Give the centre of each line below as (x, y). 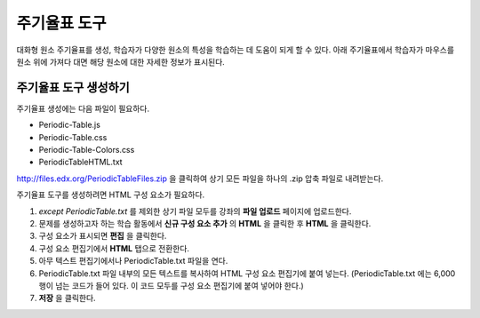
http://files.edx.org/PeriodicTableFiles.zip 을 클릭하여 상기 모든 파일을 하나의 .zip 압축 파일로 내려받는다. (200, 179)
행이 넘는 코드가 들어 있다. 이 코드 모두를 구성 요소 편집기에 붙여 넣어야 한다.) (171, 285)
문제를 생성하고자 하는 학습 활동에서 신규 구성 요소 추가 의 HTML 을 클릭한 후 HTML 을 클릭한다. (205, 223)
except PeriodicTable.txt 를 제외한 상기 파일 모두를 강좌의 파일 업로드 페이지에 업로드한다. (195, 211)
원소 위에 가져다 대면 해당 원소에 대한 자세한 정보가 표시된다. (121, 61)
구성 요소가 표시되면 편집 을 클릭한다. (103, 236)
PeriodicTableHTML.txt (81, 162)
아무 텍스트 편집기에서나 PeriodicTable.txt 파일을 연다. (133, 261)
